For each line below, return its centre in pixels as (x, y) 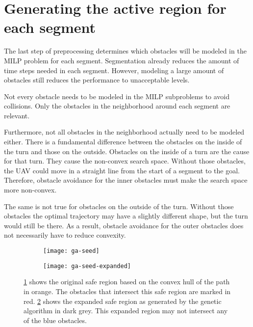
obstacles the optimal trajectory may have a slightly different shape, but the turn (126, 216)
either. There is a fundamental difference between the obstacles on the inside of (123, 142)
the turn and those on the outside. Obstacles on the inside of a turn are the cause (127, 151)
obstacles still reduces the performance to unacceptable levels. (97, 80)
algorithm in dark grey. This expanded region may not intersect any (126, 311)
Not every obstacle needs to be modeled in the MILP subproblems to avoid (117, 96)
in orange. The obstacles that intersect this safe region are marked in (127, 291)
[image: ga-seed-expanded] (87, 266)
